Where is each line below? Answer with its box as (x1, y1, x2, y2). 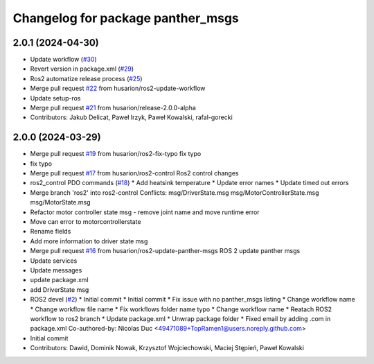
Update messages (30, 266, 82, 274)
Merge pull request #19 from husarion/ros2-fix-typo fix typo (30, 150, 202, 158)
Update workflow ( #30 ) (30, 55, 97, 64)
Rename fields (30, 227, 71, 236)
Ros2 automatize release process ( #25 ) (30, 74, 143, 83)
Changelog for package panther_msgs (12, 10, 239, 26)
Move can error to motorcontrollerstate (30, 218, 141, 226)
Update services (30, 257, 78, 265)
